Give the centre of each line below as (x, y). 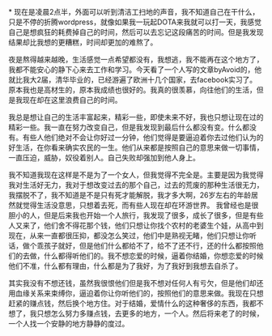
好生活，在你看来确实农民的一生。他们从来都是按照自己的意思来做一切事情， (136, 147)
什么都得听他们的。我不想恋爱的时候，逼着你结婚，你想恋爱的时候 (153, 256)
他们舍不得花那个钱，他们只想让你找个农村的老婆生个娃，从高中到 (153, 225)
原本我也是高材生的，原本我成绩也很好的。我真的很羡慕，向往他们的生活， (132, 90)
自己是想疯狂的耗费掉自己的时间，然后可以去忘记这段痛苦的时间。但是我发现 (136, 32)
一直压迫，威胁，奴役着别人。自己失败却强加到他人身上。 (104, 157)
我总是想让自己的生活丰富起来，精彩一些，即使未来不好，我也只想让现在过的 (136, 117)
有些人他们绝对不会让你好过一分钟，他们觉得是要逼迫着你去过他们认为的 (143, 137)
